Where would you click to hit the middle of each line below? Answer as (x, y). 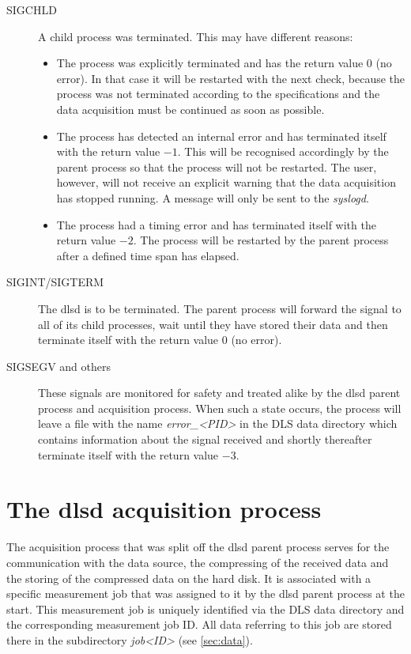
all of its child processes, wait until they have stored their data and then (213, 324)
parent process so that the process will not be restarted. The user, (217, 166)
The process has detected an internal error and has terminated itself (221, 136)
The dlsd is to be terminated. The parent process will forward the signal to (220, 308)
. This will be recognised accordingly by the (283, 151)
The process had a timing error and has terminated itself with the (216, 224)
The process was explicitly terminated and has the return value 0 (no (224, 63)
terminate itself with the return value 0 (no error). (160, 340)
